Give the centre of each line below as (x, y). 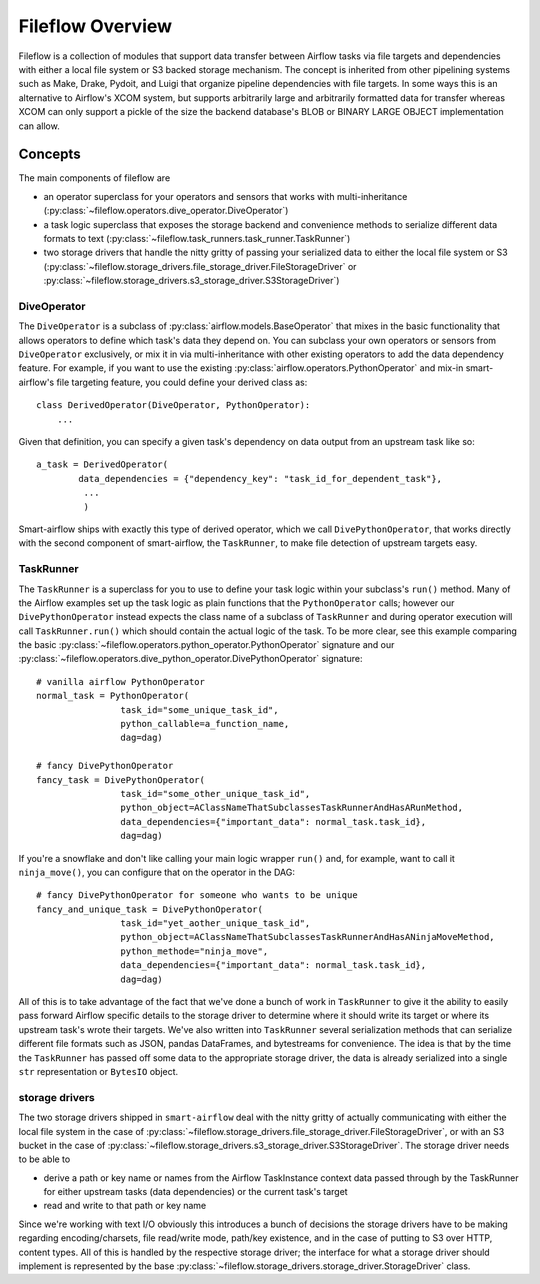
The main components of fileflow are (94, 178)
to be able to (44, 1159)
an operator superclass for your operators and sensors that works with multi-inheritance (225, 196)
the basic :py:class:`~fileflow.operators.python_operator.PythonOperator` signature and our (206, 645)
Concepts (49, 154)
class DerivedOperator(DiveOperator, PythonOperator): (173, 405)
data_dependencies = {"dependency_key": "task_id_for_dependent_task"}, (260, 478)
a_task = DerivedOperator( (102, 464)
